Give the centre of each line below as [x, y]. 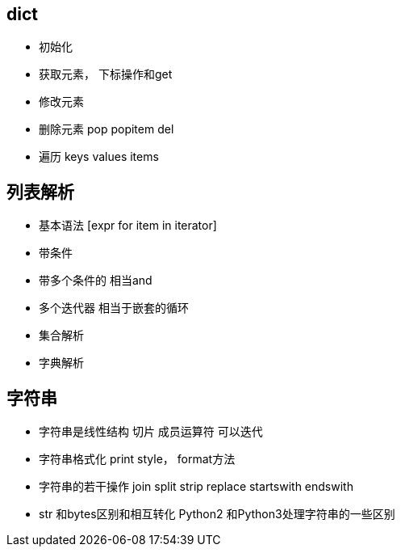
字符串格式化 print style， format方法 [137, 459]
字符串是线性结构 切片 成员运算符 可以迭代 [151, 432]
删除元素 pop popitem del [107, 129]
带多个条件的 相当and [96, 281]
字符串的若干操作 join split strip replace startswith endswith [196, 487]
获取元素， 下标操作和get [106, 74]
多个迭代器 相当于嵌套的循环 [114, 308]
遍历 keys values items [99, 157]
